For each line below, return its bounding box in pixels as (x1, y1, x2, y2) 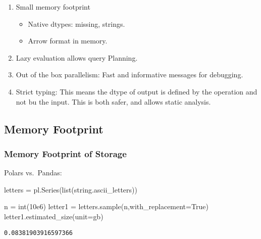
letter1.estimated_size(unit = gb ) (4, 211, 103, 221)
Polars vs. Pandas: (4, 167, 62, 178)
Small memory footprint (16, 2, 90, 12)
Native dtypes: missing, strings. (28, 18, 125, 29)
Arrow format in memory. (28, 35, 108, 46)
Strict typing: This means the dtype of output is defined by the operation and (16, 86, 257, 97)
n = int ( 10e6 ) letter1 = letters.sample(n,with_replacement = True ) (4, 201, 208, 212)
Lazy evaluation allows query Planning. (16, 52, 138, 63)
